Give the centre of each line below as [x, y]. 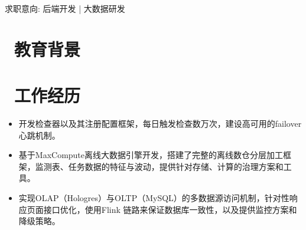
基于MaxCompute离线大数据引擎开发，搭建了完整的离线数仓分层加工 [151, 155]
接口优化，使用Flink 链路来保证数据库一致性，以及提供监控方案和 [170, 209]
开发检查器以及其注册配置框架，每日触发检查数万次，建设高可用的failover [160, 124]
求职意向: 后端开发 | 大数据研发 [65, 8]
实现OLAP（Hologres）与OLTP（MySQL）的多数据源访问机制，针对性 [154, 198]
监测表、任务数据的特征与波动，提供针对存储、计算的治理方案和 [159, 166]
